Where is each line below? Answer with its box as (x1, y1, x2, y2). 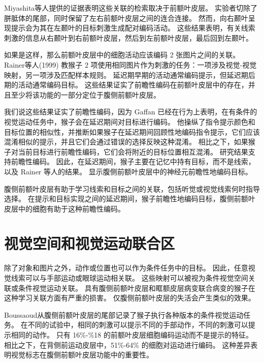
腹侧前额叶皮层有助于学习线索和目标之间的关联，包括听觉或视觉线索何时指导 (4, 183, 260, 194)
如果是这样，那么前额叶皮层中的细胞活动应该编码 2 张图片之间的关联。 (4, 49, 240, 60)
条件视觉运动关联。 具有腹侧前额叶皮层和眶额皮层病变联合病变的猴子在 (18, 282, 255, 293)
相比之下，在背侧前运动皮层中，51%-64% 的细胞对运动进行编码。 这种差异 (4, 339, 251, 350)
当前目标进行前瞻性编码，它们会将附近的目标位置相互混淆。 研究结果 (18, 146, 248, 157)
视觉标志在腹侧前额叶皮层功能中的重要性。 (11, 349, 153, 360)
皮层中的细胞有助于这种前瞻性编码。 (4, 203, 125, 214)
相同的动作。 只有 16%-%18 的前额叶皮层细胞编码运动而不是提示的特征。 (11, 329, 253, 340)
